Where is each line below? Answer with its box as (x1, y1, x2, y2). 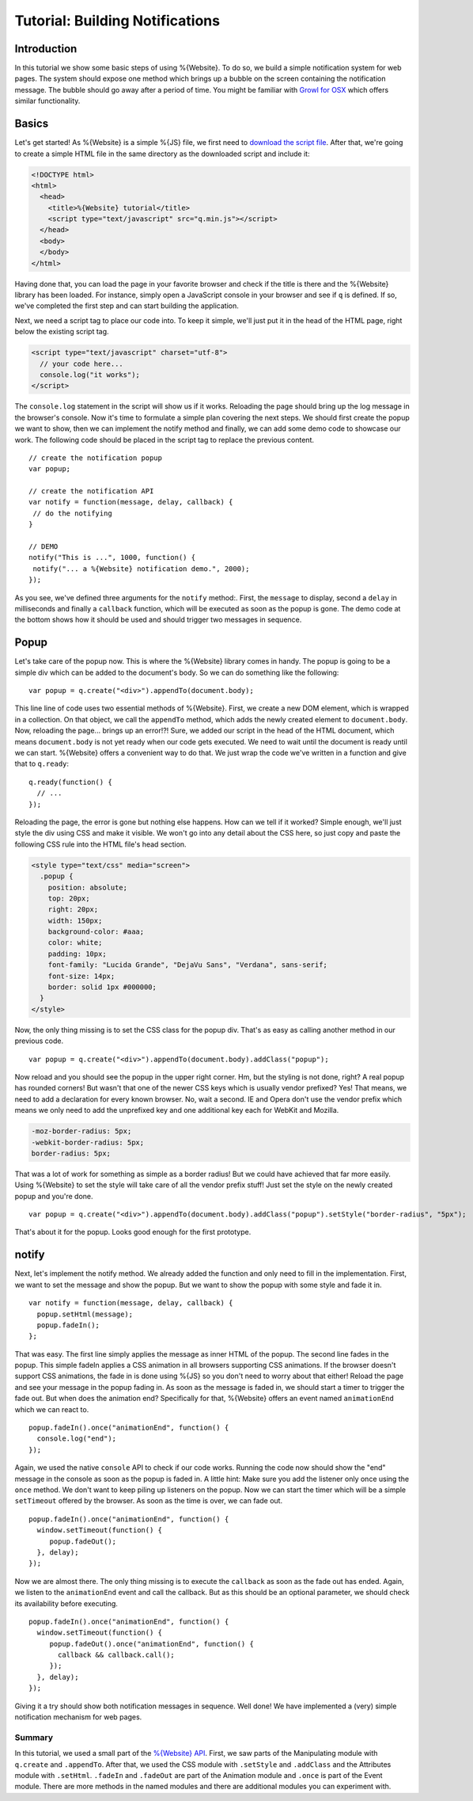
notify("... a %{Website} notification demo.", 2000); (32, 564, 250, 573)
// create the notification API (28, 487, 154, 496)
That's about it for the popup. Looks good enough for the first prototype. (14, 1228, 252, 1237)
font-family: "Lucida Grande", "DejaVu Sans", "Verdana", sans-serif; (47, 961, 328, 969)
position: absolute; (47, 883, 128, 892)
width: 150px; (47, 916, 103, 925)
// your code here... (40, 359, 124, 368)
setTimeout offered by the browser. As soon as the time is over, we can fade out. (14, 1496, 283, 1506)
